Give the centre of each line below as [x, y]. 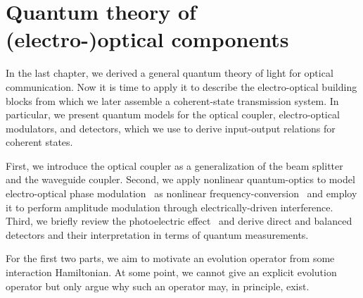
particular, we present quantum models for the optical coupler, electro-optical [173, 114]
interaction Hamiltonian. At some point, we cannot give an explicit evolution [171, 272]
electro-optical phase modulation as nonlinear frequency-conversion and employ [181, 193]
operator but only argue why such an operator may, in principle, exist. [158, 286]
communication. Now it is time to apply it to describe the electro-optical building [181, 86]
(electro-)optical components [147, 39]
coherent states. [39, 142]
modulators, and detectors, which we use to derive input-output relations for [171, 128]
